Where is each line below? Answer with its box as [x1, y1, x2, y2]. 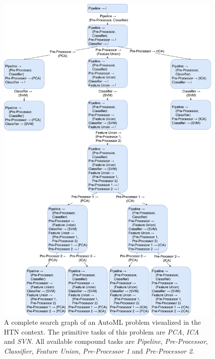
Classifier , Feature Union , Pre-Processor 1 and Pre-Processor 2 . [4, 345, 194, 356]
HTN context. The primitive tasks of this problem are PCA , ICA [4, 326, 199, 337]
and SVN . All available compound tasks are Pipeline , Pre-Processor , [4, 336, 208, 346]
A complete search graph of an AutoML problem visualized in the [4, 317, 201, 327]
